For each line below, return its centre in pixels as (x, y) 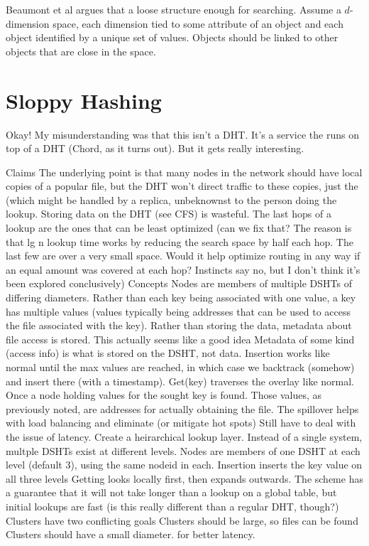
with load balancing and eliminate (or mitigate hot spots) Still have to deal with (181, 423)
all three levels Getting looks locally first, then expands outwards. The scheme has (184, 478)
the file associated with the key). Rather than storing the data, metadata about (179, 325)
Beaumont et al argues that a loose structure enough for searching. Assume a (174, 9)
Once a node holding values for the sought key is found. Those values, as (164, 395)
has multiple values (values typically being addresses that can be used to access (178, 311)
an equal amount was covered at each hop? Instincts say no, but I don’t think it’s (183, 269)
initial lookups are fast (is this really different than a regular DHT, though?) (172, 506)
